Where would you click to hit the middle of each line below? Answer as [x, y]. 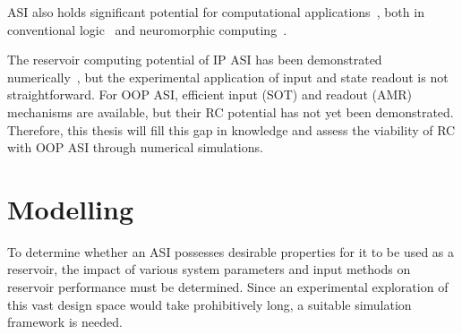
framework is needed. [65, 322]
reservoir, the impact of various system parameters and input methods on [209, 269]
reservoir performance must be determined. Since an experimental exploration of [228, 287]
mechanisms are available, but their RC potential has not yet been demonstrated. [231, 111]
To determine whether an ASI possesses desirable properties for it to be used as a [231, 251]
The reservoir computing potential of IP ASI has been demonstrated [195, 60]
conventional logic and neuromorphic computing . [147, 29]
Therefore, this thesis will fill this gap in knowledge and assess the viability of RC [231, 129]
